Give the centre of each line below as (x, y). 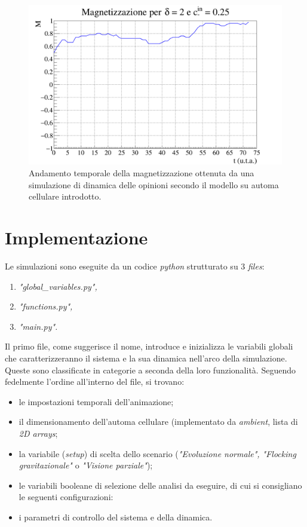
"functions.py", (46, 306)
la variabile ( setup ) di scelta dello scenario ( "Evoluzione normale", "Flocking (157, 453)
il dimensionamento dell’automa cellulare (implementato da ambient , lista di (158, 422)
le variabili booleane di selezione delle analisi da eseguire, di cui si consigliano (160, 485)
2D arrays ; (38, 433)
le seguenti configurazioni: (66, 497)
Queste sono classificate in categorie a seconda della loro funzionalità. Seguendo (150, 370)
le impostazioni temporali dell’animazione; (96, 401)
